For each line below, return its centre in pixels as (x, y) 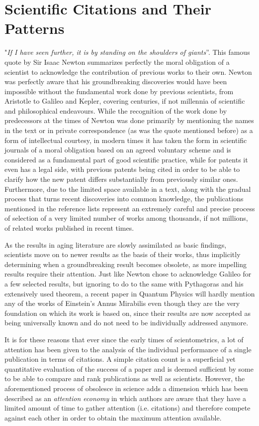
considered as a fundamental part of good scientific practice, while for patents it (126, 159)
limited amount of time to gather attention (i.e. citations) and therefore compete (128, 408)
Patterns (35, 28)
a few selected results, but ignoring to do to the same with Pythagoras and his (124, 283)
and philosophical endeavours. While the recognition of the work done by (116, 110)
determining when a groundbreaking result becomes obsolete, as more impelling (126, 264)
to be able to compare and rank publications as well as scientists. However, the (125, 378)
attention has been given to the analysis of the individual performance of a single (128, 349)
